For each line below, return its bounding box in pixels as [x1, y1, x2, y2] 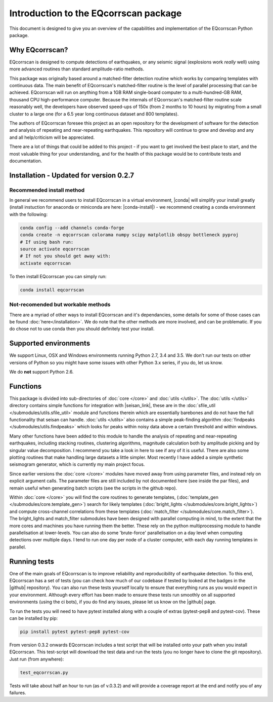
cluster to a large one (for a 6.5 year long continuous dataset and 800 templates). [9, 110, 179, 117]
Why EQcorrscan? [9, 46, 68, 54]
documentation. [9, 158, 42, 164]
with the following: [9, 211, 48, 217]
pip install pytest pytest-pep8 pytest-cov [20, 629, 130, 635]
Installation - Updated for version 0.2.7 [9, 171, 134, 179]
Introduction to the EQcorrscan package [9, 8, 182, 19]
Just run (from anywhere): [9, 656, 64, 662]
